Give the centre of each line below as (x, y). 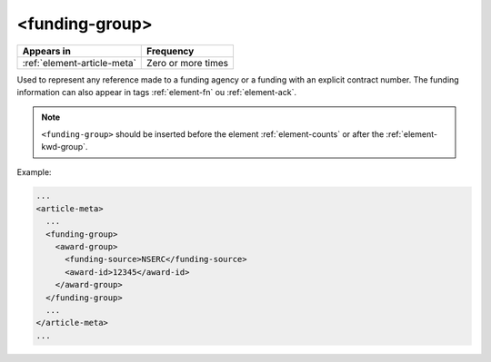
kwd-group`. (65, 147)
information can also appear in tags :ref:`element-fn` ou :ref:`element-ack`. (157, 92)
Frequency (170, 51)
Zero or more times (188, 63)
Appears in (47, 51)
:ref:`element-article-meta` (79, 63)
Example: (34, 171)
